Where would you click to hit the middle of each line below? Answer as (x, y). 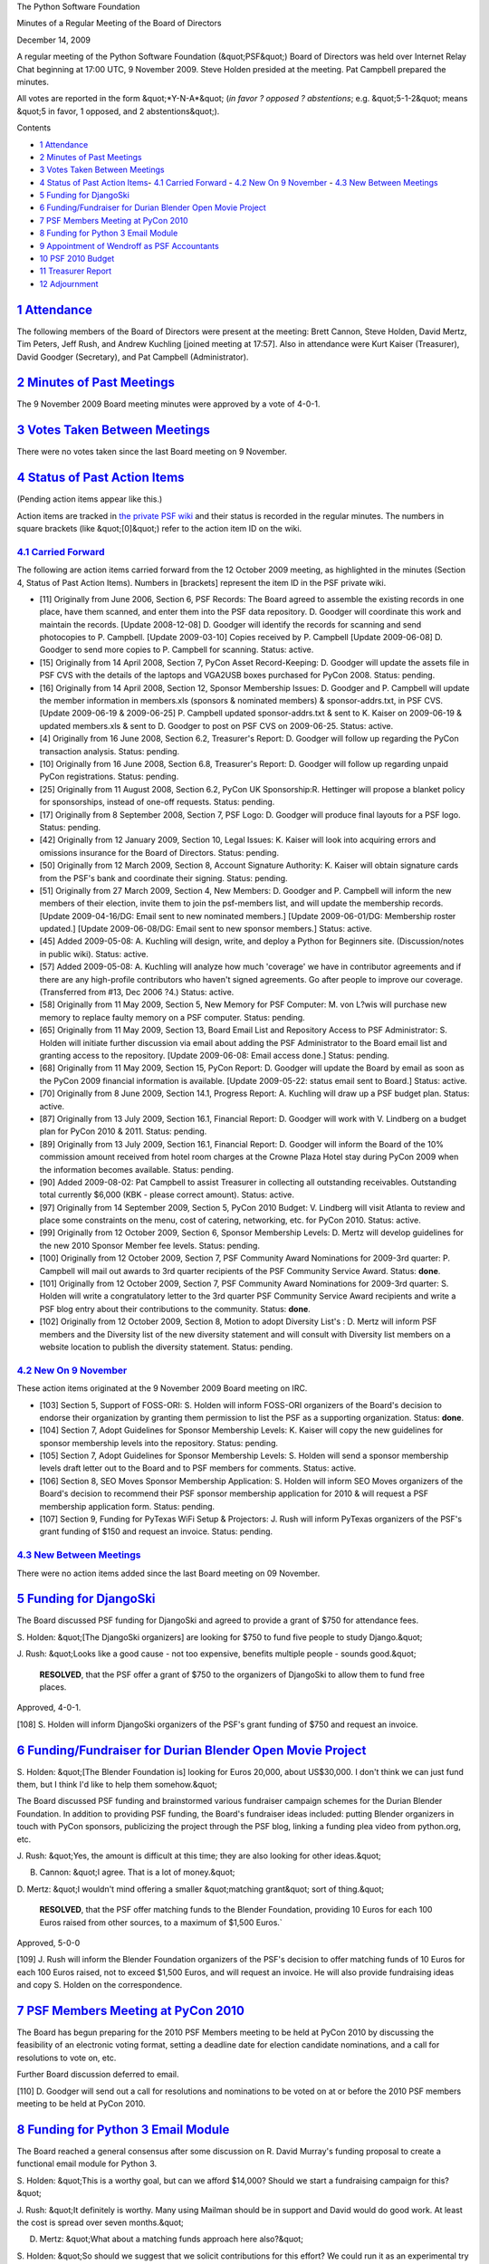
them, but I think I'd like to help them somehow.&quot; (117, 1785)
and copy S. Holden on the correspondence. (100, 1985)
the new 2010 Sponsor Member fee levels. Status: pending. (149, 1245)
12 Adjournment (69, 283)
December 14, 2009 (53, 40)
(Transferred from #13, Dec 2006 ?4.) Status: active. (137, 993)
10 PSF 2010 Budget (77, 259)
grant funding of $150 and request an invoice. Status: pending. (156, 1531)
